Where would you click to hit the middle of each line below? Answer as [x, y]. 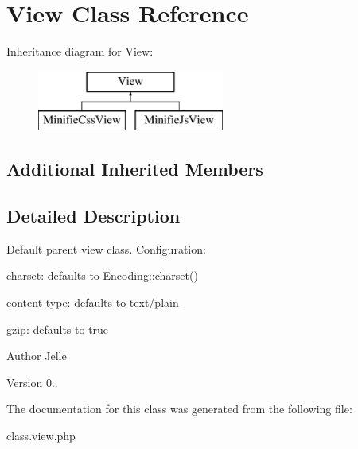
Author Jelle [37, 356]
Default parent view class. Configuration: [106, 248]
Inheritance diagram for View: [80, 51]
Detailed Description [93, 216]
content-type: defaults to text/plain [93, 302]
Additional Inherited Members [135, 169]
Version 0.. [32, 382]
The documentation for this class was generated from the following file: [179, 409]
